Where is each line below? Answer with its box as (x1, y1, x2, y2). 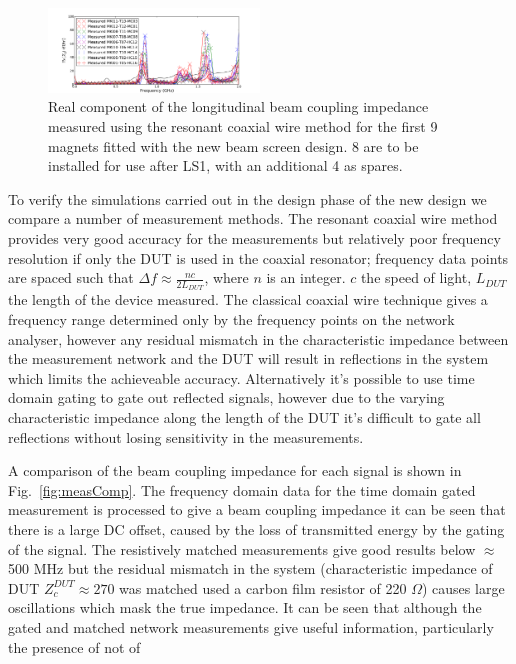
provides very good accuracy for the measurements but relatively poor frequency (8, 228, 501, 249)
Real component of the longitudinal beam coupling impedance (48, 96, 429, 117)
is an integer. (266, 267, 346, 288)
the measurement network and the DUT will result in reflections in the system (8, 348, 489, 369)
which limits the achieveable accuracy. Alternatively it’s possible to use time (8, 367, 475, 388)
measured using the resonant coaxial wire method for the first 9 (48, 116, 438, 137)
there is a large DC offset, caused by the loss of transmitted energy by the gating (8, 518, 505, 539)
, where (204, 267, 249, 288)
